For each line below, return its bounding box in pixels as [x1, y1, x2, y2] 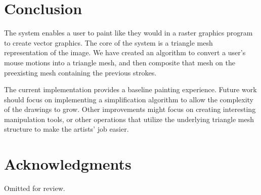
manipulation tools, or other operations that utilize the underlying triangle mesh [4, 113, 254, 124]
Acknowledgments [4, 153, 132, 174]
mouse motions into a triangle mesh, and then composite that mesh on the [4, 57, 235, 67]
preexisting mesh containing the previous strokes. [4, 67, 157, 77]
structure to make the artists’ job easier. [4, 124, 129, 134]
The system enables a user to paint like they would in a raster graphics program [4, 27, 253, 38]
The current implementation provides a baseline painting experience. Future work [4, 84, 257, 95]
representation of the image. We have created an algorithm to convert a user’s [4, 47, 246, 58]
